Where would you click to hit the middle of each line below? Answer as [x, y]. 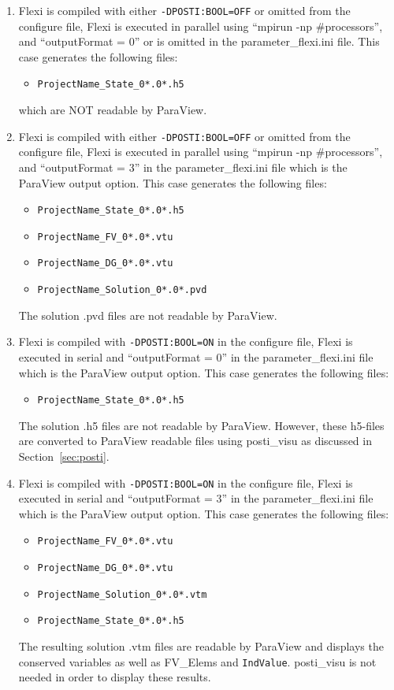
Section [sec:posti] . [64, 456]
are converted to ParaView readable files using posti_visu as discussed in [195, 441]
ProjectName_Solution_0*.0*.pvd [122, 290]
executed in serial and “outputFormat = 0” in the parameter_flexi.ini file [196, 357]
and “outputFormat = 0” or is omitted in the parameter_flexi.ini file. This [199, 41]
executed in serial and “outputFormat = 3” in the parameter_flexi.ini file [196, 498]
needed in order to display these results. [115, 677]
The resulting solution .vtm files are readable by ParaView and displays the [201, 646]
